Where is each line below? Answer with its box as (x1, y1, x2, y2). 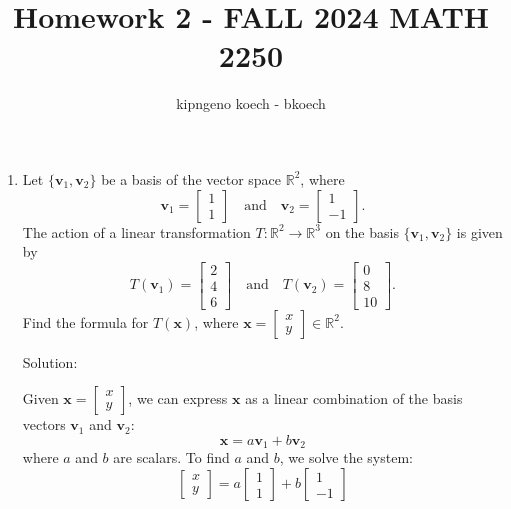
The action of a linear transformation (22, 221, 251, 242)
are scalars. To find (113, 447, 230, 468)
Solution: (22, 351, 78, 372)
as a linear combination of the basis (245, 388, 463, 409)
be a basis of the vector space (101, 168, 282, 189)
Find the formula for (22, 311, 149, 332)
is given (456, 221, 503, 242)
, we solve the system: (279, 447, 413, 468)
